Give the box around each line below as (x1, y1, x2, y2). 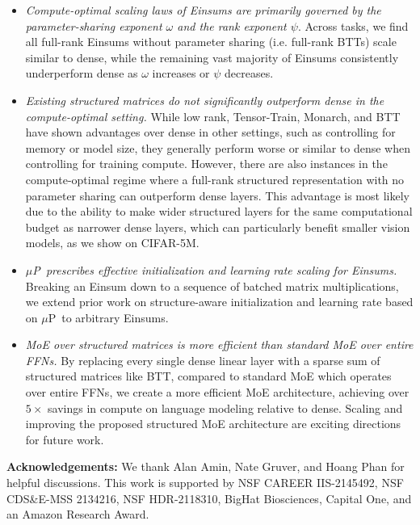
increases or (152, 65, 210, 82)
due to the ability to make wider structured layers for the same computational (25, 203, 413, 220)
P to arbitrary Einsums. (48, 309, 169, 325)
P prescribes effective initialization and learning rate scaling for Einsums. (32, 261, 397, 278)
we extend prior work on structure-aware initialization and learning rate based (25, 293, 414, 310)
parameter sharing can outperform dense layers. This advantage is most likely (25, 187, 409, 204)
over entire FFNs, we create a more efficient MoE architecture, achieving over (25, 384, 409, 401)
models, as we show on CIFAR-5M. (25, 234, 199, 251)
